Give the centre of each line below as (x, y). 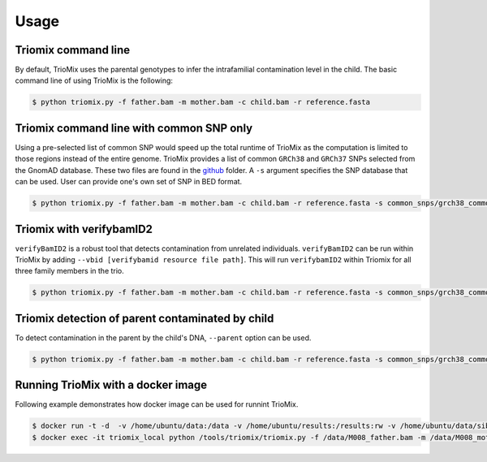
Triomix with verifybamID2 (84, 229)
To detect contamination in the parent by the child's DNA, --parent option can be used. (163, 338)
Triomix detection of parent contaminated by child (144, 318)
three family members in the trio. (70, 271)
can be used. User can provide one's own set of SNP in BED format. (129, 182)
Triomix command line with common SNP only (134, 128)
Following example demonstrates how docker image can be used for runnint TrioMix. (157, 404)
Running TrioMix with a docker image (111, 385)
